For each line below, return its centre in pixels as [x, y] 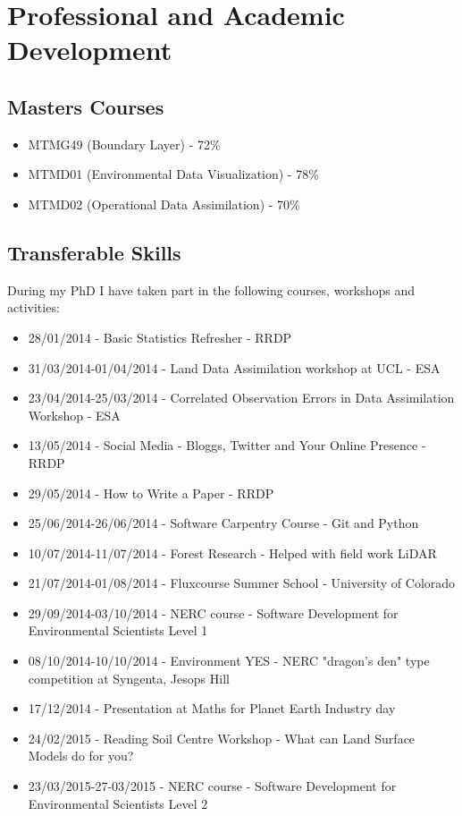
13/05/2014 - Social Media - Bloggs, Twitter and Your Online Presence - [227, 445]
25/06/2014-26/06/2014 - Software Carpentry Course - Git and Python [223, 523]
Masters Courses [86, 106]
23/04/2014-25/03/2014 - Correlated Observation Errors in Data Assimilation [241, 398]
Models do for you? [81, 756]
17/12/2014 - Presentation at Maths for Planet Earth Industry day [212, 708]
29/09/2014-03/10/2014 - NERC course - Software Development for [213, 612]
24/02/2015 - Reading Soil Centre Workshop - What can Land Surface [222, 738]
